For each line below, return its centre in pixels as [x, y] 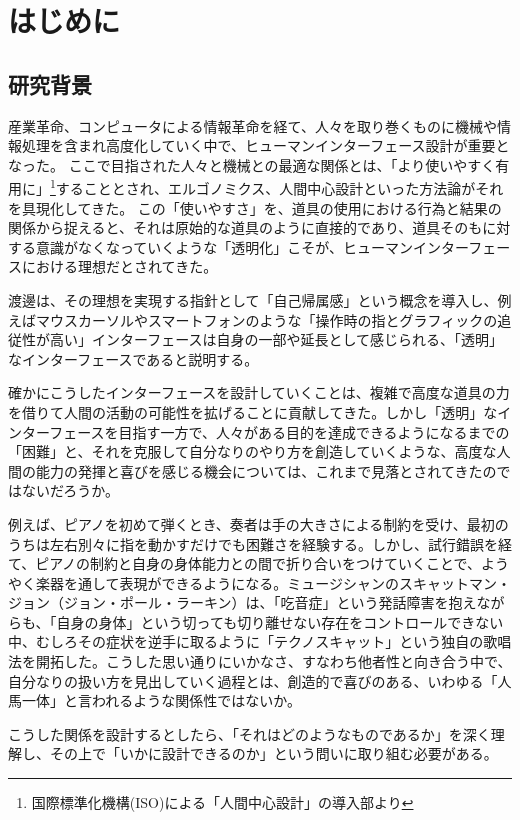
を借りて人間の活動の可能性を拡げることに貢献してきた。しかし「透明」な [253, 411]
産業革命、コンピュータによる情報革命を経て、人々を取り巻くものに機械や [252, 125]
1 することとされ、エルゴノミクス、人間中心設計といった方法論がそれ [277, 187]
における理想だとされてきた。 [119, 266]
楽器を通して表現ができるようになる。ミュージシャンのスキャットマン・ [273, 582]
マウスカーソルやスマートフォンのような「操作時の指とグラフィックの [266, 319]
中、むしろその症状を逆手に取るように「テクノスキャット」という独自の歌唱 [260, 641]
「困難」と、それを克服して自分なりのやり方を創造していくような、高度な [252, 451]
